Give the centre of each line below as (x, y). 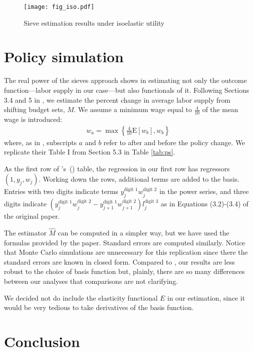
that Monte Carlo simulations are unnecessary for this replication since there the (126, 252)
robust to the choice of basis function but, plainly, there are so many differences (125, 271)
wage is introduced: (33, 119)
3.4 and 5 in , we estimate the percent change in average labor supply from (117, 99)
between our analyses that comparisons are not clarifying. (91, 281)
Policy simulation (64, 57)
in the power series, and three (204, 191)
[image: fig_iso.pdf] (59, 7)
